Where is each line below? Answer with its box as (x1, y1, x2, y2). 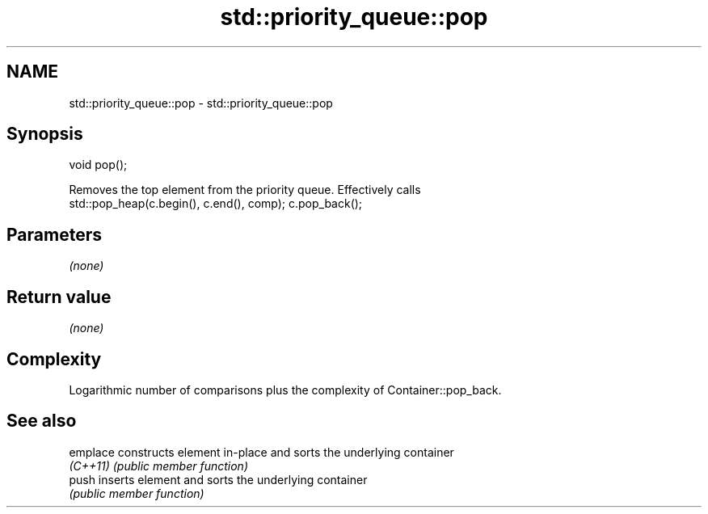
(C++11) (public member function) (69, 458, 248, 473)
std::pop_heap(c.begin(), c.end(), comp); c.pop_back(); (69, 196, 363, 211)
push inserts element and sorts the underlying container (69, 472, 368, 487)
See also (6, 411, 77, 432)
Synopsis (6, 124, 83, 145)
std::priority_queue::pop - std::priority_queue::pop (69, 95, 333, 110)
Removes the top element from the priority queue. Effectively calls (69, 183, 421, 197)
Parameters (6, 224, 102, 245)
